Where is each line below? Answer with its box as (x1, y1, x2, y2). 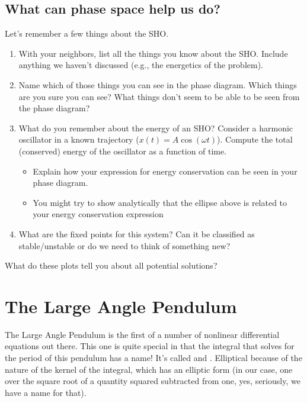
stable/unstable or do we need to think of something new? (18, 239, 231, 252)
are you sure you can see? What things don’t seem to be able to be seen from (18, 90, 300, 102)
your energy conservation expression (33, 208, 164, 220)
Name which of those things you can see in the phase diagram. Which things (18, 78, 297, 91)
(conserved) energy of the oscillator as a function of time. (18, 144, 227, 157)
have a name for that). (5, 386, 87, 398)
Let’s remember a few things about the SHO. (5, 27, 169, 40)
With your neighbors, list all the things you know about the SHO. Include (18, 47, 288, 59)
